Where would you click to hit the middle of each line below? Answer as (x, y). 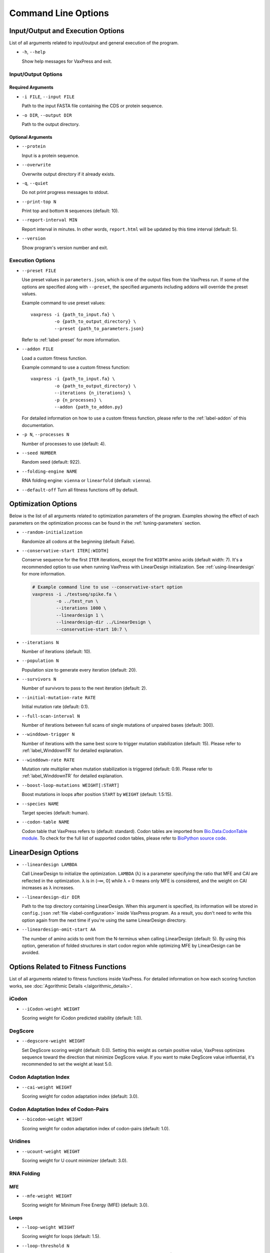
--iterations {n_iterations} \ (92, 393)
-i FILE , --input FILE (48, 96)
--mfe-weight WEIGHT (47, 1196)
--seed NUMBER (39, 453)
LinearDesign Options (44, 852)
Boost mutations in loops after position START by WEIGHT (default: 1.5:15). (97, 794)
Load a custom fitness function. (54, 358)
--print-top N (39, 201)
